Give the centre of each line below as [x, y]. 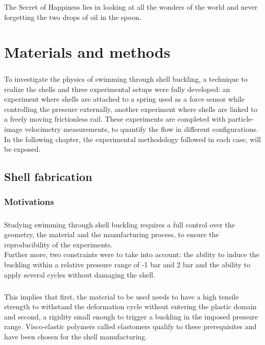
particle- [241, 119]
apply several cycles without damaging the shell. [80, 274]
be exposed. [22, 149]
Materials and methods [87, 52]
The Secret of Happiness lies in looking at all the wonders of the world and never [131, 7]
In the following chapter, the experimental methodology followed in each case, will [132, 139]
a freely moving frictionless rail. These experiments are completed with [115, 119]
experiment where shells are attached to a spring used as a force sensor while [124, 99]
